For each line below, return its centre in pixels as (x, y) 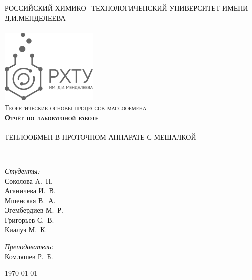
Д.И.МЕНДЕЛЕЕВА (35, 17)
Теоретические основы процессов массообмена (76, 107)
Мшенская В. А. (30, 200)
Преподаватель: (29, 247)
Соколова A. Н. (29, 180)
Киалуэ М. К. (26, 230)
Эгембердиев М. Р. (34, 210)
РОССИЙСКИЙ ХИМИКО (45, 8)
